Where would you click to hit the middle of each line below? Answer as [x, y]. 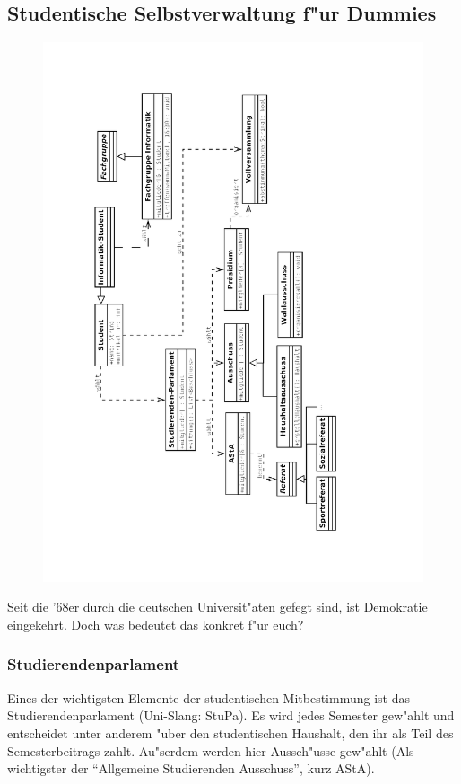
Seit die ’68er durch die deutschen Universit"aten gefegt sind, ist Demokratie [217, 607]
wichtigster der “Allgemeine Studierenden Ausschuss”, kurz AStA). [191, 768]
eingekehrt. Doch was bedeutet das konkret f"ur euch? [156, 624]
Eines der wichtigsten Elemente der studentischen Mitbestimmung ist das [209, 697]
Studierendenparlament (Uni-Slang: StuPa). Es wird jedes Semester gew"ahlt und [231, 715]
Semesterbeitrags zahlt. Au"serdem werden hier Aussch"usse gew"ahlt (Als [211, 750]
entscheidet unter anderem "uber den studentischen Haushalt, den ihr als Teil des [230, 732]
